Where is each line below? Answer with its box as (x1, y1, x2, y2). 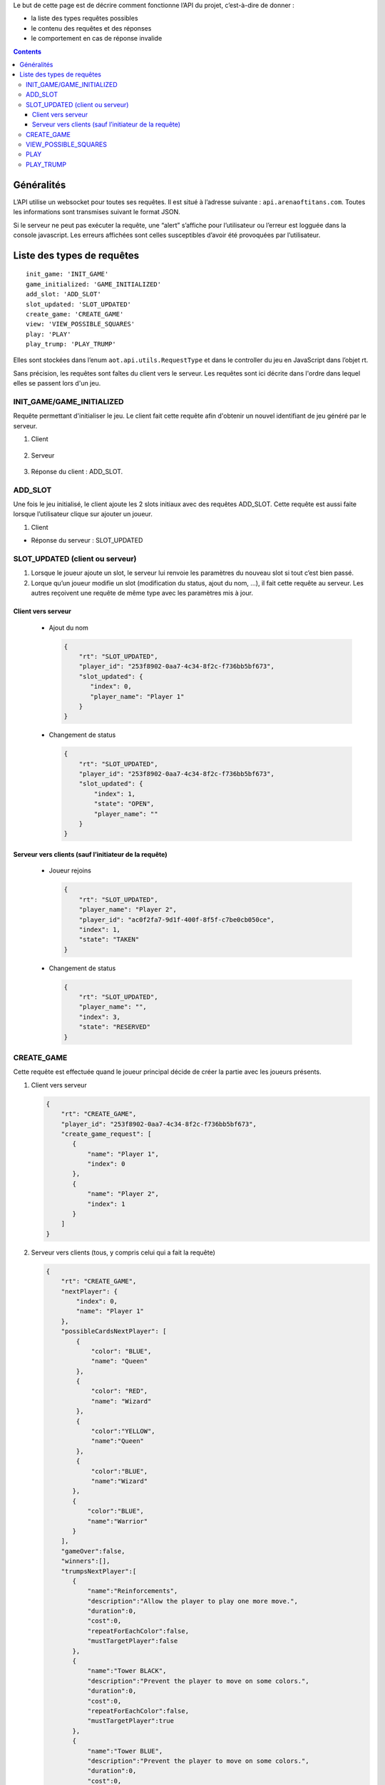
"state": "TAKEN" (78, 935, 140, 944)
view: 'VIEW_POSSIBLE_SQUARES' (26, 320, 135, 328)
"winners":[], (61, 1557, 111, 1565)
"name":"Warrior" (87, 1517, 148, 1525)
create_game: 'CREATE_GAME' (26, 310, 124, 318)
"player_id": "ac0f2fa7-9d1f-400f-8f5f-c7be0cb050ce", (78, 915, 274, 924)
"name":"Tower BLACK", (87, 1667, 167, 1675)
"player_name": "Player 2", (78, 905, 178, 914)
